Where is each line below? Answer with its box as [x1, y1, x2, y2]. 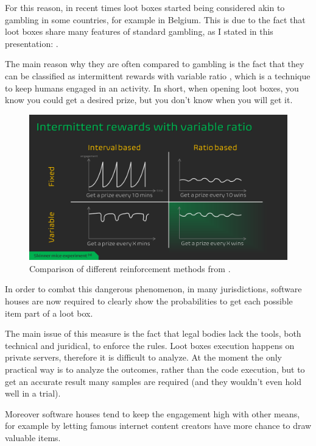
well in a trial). [5, 387, 61, 400]
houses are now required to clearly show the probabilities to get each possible [5, 295, 293, 308]
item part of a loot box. [5, 306, 93, 319]
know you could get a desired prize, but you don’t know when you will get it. [5, 93, 293, 106]
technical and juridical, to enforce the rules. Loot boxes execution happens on [5, 339, 295, 351]
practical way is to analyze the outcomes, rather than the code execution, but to [5, 363, 305, 375]
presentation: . [5, 37, 58, 49]
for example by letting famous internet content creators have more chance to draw [5, 419, 312, 432]
